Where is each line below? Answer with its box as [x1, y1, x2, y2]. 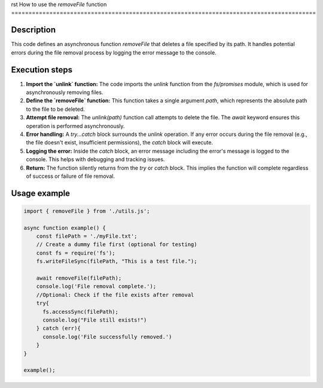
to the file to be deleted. [26, 105, 85, 113]
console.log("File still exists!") [42, 316, 147, 323]
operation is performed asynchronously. [26, 122, 125, 129]
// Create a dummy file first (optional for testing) [36, 241, 197, 248]
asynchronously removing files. [26, 89, 103, 96]
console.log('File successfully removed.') [42, 333, 172, 340]
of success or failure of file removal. [26, 172, 115, 180]
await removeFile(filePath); [36, 275, 122, 281]
